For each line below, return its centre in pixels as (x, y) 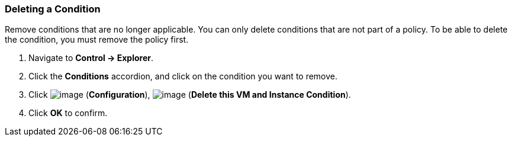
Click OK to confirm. (68, 113)
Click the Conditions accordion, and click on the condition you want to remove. (183, 76)
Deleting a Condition (53, 9)
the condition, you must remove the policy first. (97, 40)
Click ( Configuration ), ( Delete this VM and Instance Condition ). (190, 95)
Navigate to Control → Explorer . (91, 58)
